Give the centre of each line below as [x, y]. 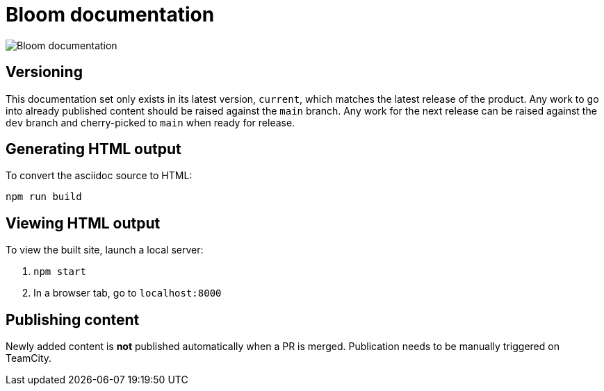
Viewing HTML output [83, 223]
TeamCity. [29, 358]
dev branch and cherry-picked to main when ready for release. [150, 122]
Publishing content [73, 319]
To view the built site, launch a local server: [105, 250]
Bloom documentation [110, 15]
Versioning [44, 72]
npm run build [44, 197]
